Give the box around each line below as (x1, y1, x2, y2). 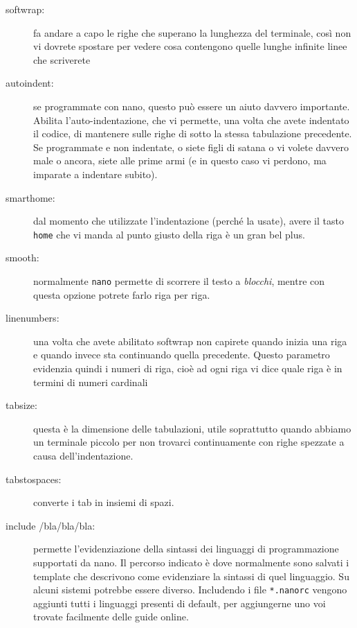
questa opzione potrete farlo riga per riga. (33, 287, 210, 302)
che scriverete (33, 52, 91, 67)
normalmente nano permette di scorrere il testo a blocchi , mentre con (33, 273, 325, 288)
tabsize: (6, 398, 37, 412)
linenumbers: (6, 311, 59, 325)
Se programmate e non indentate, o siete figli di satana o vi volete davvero (33, 139, 349, 154)
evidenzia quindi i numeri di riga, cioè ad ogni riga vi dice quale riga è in (33, 361, 342, 375)
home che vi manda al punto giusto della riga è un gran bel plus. (33, 227, 305, 241)
